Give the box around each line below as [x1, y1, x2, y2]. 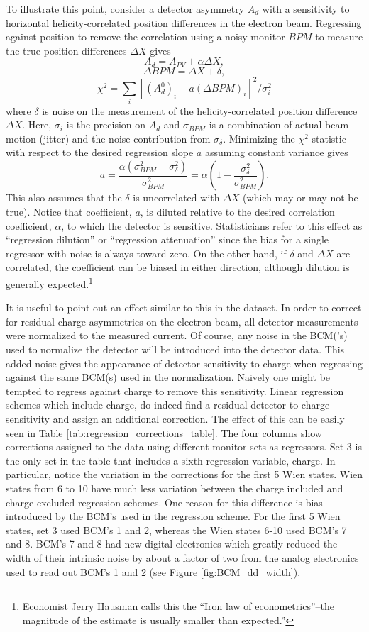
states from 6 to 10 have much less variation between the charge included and [6, 481, 343, 495]
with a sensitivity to [262, 1, 350, 16]
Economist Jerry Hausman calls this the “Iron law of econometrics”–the [22, 599, 334, 614]
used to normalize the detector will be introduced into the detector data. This [6, 342, 345, 357]
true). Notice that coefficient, [6, 204, 132, 219]
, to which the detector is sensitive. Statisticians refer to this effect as [61, 218, 363, 233]
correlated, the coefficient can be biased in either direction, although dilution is [6, 260, 350, 275]
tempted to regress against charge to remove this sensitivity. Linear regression [6, 383, 344, 398]
